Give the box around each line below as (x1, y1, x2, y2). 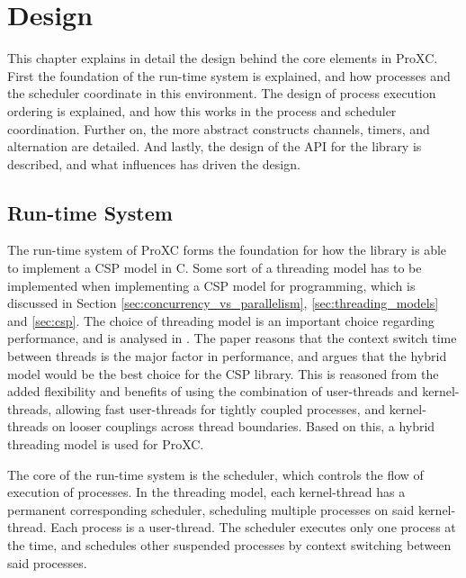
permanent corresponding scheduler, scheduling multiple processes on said (7, 500, 415, 519)
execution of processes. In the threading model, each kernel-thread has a (7, 483, 406, 501)
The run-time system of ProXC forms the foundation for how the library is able (7, 240, 447, 259)
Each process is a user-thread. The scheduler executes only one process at (50, 518, 456, 537)
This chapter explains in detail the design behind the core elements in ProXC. (7, 49, 438, 68)
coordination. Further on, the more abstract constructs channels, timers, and (7, 119, 430, 138)
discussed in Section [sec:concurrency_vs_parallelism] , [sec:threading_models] (7, 294, 439, 312)
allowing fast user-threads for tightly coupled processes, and (55, 399, 385, 418)
